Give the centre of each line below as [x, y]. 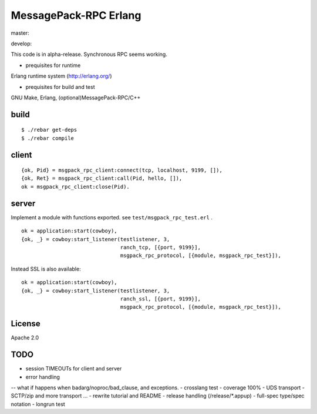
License [26, 324]
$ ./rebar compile [48, 138]
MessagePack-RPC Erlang [76, 15]
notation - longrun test [38, 404]
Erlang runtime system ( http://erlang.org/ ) [61, 76]
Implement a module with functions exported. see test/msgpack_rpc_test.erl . [112, 217]
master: [20, 33]
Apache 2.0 [25, 338]
